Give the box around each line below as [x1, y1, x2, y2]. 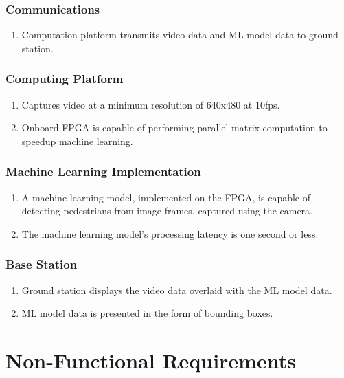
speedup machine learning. [21, 133, 133, 148]
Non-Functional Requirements [5, 346, 296, 374]
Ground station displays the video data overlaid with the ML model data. [21, 282, 332, 297]
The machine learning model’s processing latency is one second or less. [21, 226, 319, 241]
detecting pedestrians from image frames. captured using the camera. [21, 203, 313, 218]
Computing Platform [5, 70, 124, 87]
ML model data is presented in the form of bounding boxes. [21, 306, 273, 320]
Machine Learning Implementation [5, 163, 201, 180]
